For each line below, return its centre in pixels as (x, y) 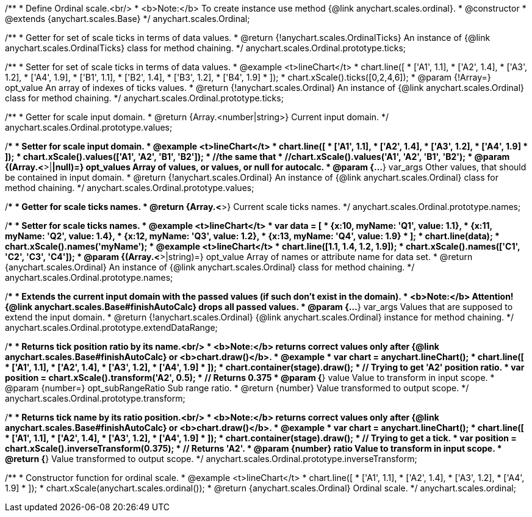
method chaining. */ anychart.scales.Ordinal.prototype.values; (130, 188)
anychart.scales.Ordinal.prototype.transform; (95, 398)
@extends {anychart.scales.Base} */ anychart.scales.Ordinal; (128, 19)
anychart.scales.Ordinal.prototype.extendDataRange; (111, 327)
